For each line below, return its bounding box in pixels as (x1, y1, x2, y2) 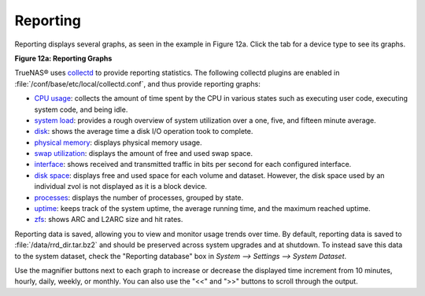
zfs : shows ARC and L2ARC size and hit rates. (34, 215, 183, 224)
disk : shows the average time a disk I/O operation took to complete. (34, 127, 253, 136)
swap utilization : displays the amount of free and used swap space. (34, 149, 253, 158)
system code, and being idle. (34, 105, 128, 114)
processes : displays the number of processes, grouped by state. (34, 193, 244, 202)
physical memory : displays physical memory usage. (34, 138, 202, 147)
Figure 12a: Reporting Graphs (14, 54, 113, 63)
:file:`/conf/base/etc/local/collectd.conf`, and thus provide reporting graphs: (14, 79, 261, 88)
